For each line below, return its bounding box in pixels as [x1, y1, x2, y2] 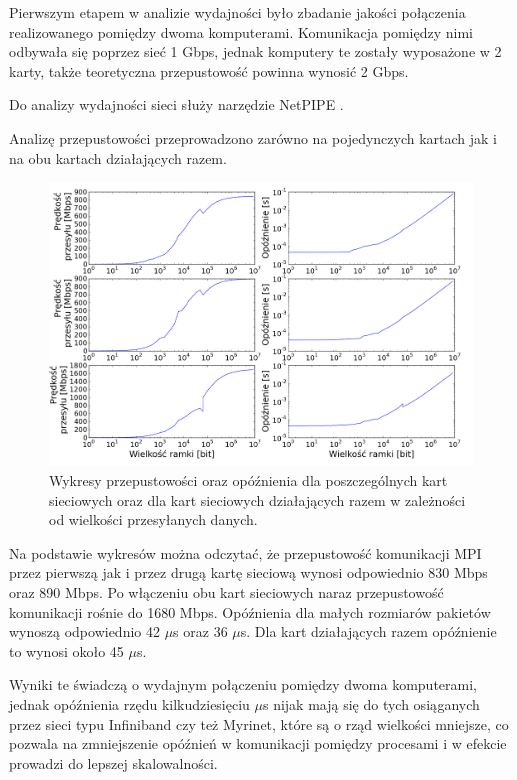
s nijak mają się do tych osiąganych [262, 694, 480, 714]
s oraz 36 [173, 621, 228, 642]
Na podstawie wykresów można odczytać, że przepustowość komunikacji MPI [9, 542, 482, 563]
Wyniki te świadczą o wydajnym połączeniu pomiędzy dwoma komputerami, [9, 674, 477, 695]
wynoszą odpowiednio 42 [9, 621, 160, 642]
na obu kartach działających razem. [9, 147, 227, 168]
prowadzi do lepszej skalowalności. [9, 752, 218, 773]
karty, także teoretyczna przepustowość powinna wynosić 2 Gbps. [9, 60, 409, 81]
